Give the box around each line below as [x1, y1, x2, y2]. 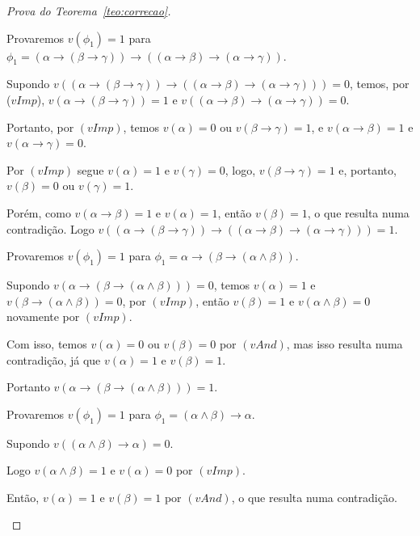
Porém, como [6, 204, 71, 221]
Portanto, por [6, 118, 74, 135]
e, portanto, [338, 161, 397, 178]
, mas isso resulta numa [286, 335, 403, 352]
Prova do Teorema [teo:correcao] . [6, 2, 171, 19]
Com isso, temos [6, 335, 87, 352]
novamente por [6, 308, 80, 325]
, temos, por [349, 75, 409, 92]
